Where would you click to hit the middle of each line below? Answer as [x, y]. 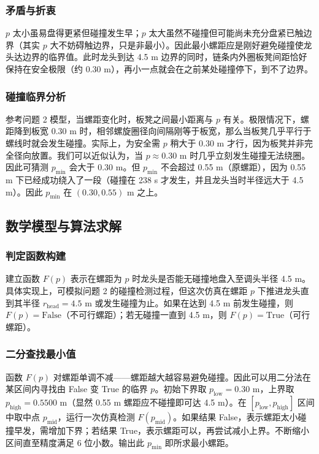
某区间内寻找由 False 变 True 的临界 [77, 389]
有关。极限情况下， [262, 119]
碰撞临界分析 [36, 96]
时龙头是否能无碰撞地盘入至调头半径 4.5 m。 [221, 278]
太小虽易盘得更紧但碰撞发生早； [77, 33]
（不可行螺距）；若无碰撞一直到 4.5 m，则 [144, 315]
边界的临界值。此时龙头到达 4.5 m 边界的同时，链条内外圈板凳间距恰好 [165, 57]
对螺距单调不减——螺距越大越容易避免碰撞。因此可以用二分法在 [182, 376]
